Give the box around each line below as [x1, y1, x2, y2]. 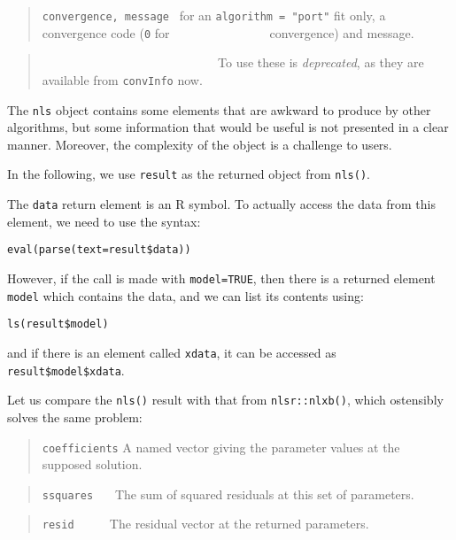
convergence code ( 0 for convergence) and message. [42, 23, 414, 42]
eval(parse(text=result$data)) [7, 243, 191, 257]
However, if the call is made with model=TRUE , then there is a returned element [7, 268, 436, 287]
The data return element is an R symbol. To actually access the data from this [7, 195, 436, 213]
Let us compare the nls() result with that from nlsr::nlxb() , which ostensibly [7, 390, 444, 409]
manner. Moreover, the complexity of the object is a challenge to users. [7, 135, 392, 153]
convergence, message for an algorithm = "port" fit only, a [42, 6, 386, 24]
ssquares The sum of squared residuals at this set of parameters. [42, 484, 414, 503]
